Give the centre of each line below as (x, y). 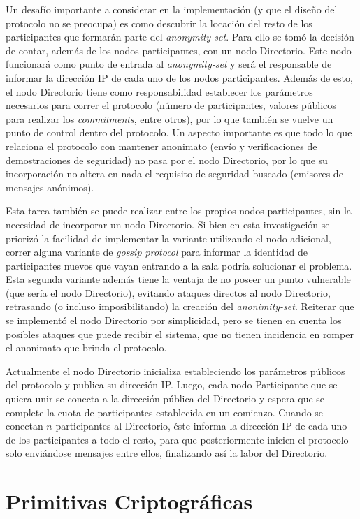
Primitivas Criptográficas (129, 501)
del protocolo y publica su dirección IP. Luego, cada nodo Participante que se (172, 385)
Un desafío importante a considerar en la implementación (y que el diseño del (172, 9)
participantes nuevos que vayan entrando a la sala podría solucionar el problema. (179, 265)
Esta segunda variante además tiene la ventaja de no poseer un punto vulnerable (178, 279)
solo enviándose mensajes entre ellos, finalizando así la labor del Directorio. (167, 453)
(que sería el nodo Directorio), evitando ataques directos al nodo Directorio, (168, 292)
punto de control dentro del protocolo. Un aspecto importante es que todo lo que (179, 132)
